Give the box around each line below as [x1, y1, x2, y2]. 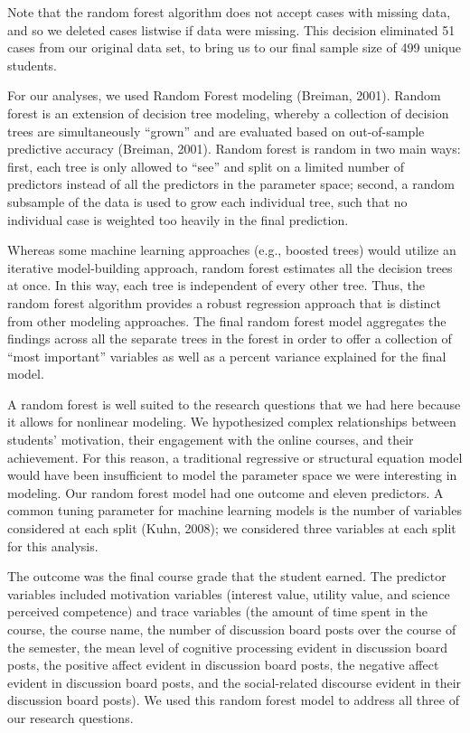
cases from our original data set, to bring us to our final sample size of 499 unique [7, 38, 461, 57]
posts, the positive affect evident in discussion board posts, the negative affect [7, 655, 439, 674]
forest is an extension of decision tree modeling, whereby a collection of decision [7, 103, 449, 122]
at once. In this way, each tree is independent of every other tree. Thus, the [7, 276, 425, 295]
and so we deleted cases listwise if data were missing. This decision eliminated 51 [7, 20, 456, 39]
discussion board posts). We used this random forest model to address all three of [7, 691, 459, 710]
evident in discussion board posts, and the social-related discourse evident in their [7, 672, 462, 691]
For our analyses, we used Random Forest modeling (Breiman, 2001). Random [7, 86, 441, 105]
